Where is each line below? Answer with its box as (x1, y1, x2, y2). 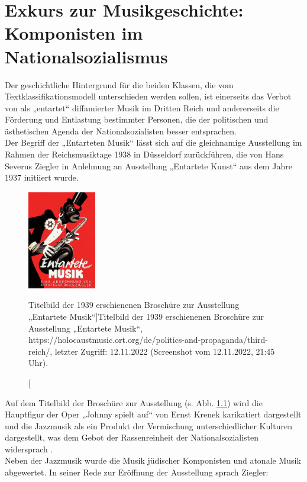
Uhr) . (28, 356, 49, 369)
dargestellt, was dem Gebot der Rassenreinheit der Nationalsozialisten (5, 431, 259, 444)
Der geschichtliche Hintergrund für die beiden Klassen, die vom (5, 78, 234, 91)
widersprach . (5, 442, 53, 455)
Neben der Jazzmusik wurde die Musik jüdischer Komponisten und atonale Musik (5, 454, 301, 467)
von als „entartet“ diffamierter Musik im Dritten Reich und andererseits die (5, 101, 279, 114)
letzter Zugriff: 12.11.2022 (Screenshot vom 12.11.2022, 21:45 (54, 345, 275, 357)
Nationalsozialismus (5, 44, 168, 68)
